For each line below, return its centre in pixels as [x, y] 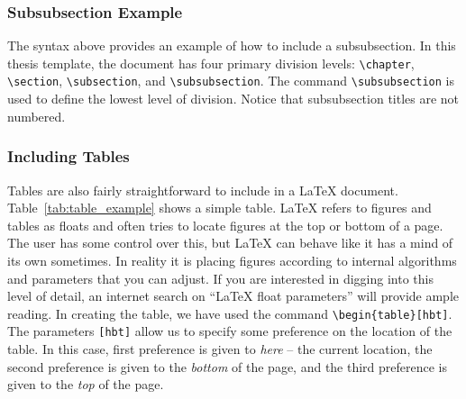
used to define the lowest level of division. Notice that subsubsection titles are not [233, 99]
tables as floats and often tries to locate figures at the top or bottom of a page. [225, 225]
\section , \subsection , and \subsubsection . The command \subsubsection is [231, 81]
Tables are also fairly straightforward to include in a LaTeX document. [203, 190]
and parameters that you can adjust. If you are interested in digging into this [220, 278]
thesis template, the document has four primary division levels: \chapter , [211, 63]
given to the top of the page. [86, 384]
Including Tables [69, 156]
